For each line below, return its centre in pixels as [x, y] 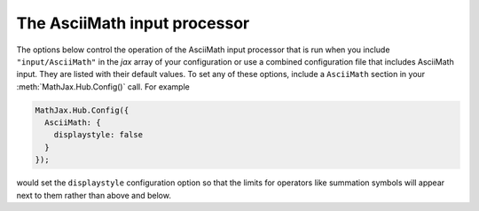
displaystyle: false [98, 135]
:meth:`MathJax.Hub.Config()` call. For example [103, 86]
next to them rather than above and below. [94, 195]
